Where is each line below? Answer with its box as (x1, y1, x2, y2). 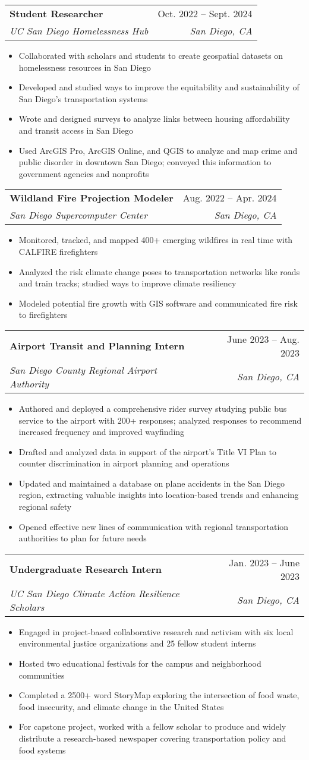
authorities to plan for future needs (18, 532, 147, 544)
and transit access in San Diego (18, 124, 133, 136)
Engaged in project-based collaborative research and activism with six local (18, 625, 294, 638)
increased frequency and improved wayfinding (18, 425, 185, 438)
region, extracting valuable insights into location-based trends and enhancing (18, 488, 299, 501)
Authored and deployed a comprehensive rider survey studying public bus (18, 402, 287, 414)
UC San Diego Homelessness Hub (10, 24, 149, 37)
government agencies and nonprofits (18, 167, 149, 179)
